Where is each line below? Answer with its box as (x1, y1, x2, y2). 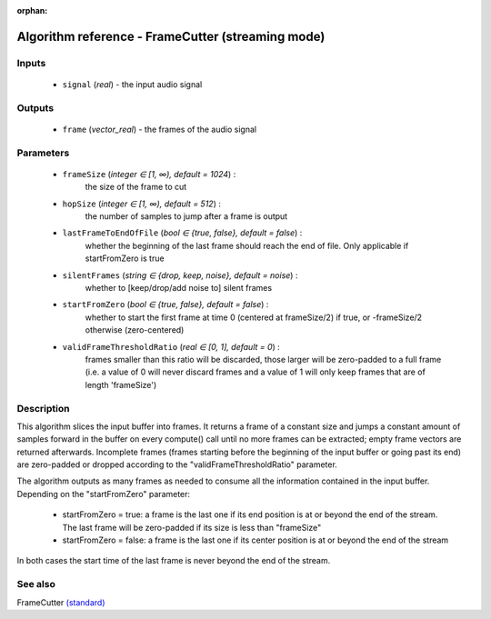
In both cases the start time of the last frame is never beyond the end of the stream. (16, 555, 331, 566)
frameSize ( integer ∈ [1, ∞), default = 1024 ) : (62, 168, 236, 179)
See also (16, 578, 56, 591)
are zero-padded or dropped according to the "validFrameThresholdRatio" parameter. (16, 459, 338, 470)
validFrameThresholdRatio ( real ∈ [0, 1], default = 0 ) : (62, 341, 281, 352)
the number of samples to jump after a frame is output (85, 211, 288, 222)
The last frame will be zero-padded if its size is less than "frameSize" (62, 522, 322, 533)
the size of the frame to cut (85, 182, 187, 193)
